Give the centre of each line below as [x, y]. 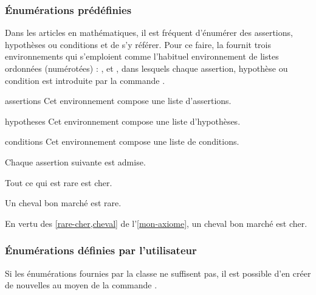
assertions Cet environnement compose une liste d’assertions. [118, 101]
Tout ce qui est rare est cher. [59, 182]
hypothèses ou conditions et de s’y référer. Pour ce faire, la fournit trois [138, 44]
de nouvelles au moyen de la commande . [81, 285]
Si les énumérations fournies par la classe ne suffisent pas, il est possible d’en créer [158, 273]
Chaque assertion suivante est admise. [75, 161]
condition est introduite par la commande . [85, 80]
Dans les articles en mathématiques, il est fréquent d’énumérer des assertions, [149, 33]
